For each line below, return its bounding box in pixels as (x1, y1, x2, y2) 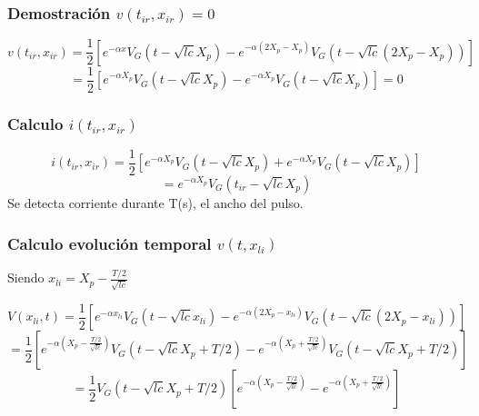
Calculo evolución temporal (7, 232, 212, 254)
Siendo (7, 268, 45, 287)
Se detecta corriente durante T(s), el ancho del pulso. (7, 193, 304, 213)
